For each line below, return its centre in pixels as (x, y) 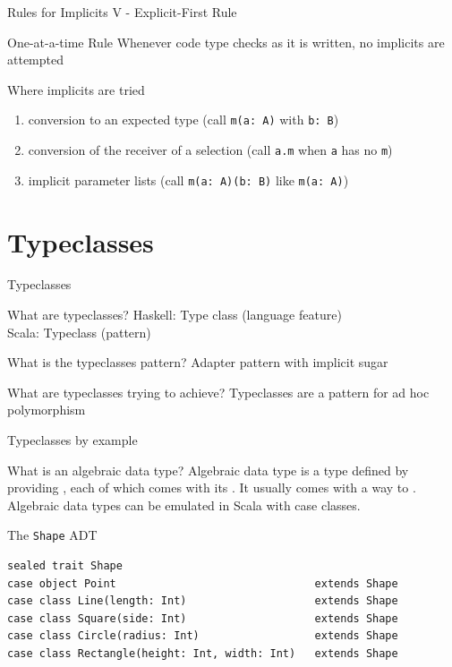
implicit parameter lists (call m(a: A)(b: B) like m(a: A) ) (188, 180)
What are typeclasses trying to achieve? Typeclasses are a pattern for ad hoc (218, 392)
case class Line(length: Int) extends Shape (203, 601)
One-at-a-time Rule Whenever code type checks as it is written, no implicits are (226, 42)
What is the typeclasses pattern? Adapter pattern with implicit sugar (198, 362)
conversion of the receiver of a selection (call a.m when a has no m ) (210, 150)
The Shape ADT (52, 535)
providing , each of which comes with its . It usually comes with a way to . (212, 487)
